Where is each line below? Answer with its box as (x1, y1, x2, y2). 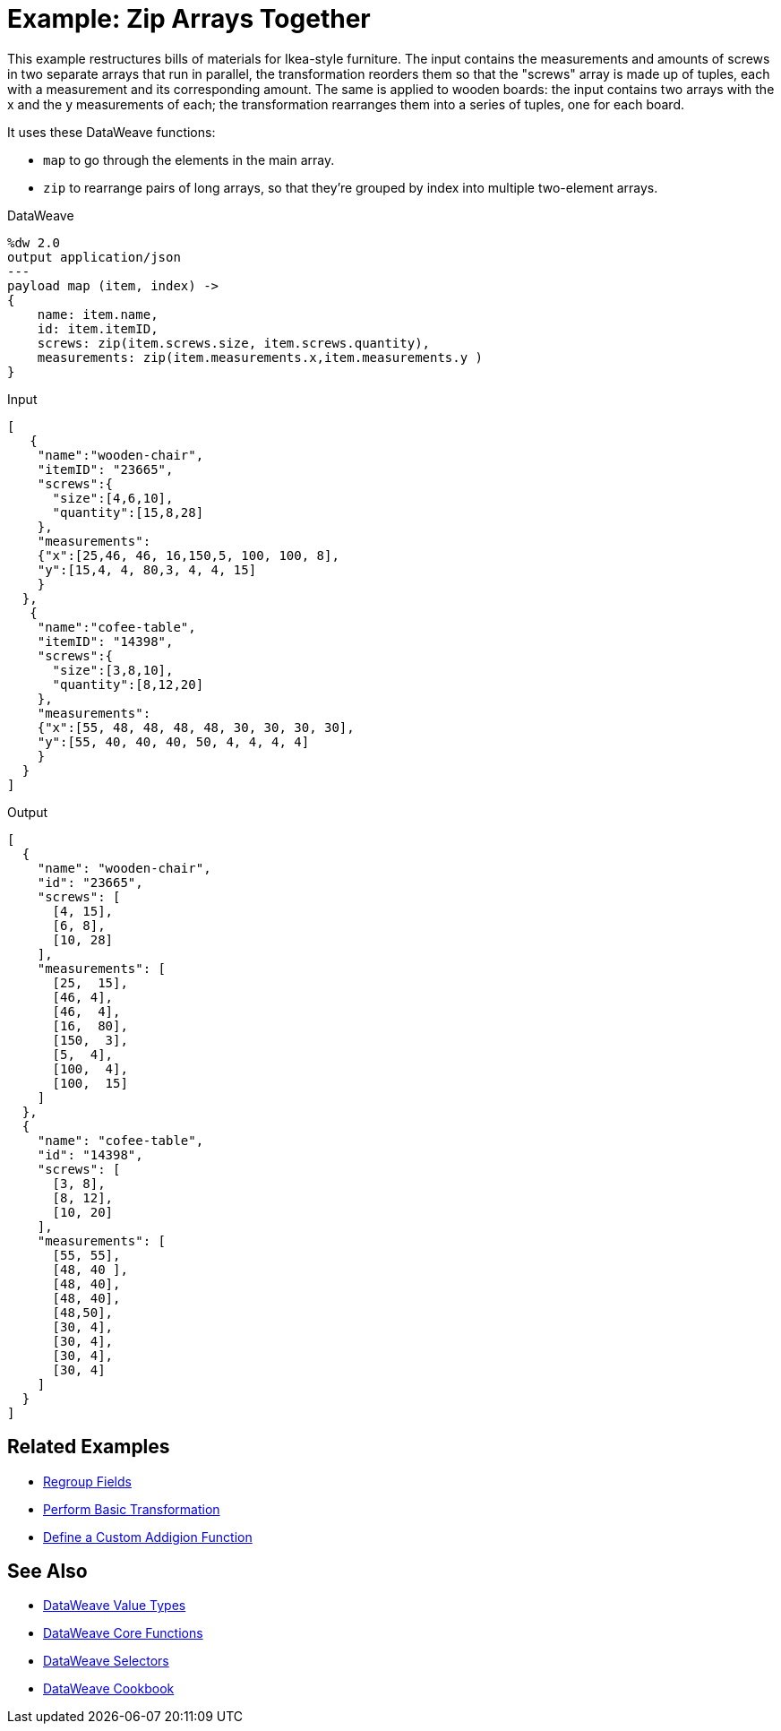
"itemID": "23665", (37, 461, 174, 477)
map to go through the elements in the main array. (43, 151, 335, 168)
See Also (7, 1560, 88, 1583)
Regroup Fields (43, 1473, 132, 1489)
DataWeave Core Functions (43, 1625, 203, 1641)
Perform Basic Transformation (43, 1501, 220, 1517)
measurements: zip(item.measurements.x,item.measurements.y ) (37, 349, 484, 365)
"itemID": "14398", (37, 633, 174, 649)
